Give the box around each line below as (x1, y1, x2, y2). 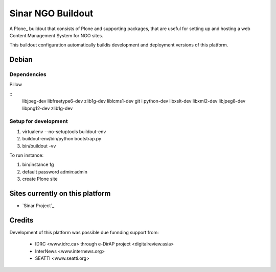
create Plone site (22, 176, 58, 182)
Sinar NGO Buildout (9, 8, 94, 19)
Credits (9, 216, 34, 225)
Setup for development (9, 118, 68, 125)
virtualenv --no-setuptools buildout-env (22, 128, 106, 135)
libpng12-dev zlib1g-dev (22, 105, 73, 111)
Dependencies (9, 71, 47, 78)
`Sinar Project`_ (22, 203, 55, 209)
